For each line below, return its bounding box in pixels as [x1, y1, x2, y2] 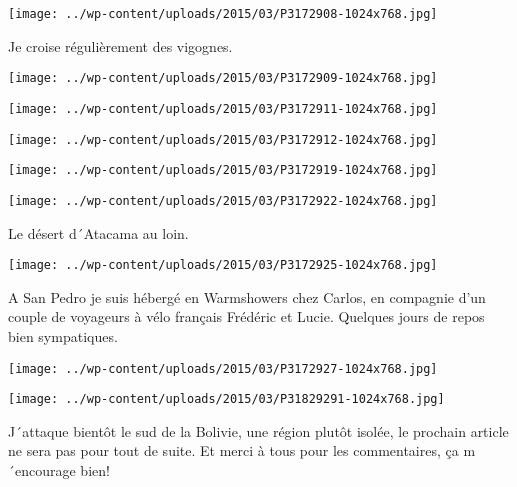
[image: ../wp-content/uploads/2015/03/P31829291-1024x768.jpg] [8, 392, 445, 407]
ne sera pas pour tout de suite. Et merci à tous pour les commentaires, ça [8, 440, 459, 461]
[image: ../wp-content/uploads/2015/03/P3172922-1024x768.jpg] [8, 193, 438, 208]
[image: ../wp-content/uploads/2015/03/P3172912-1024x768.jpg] [8, 132, 438, 147]
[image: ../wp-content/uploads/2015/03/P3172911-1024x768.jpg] [8, 101, 438, 116]
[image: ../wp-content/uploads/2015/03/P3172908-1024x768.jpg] [8, 7, 438, 21]
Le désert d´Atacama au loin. [8, 222, 189, 243]
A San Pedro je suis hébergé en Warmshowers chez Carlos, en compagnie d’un [8, 286, 486, 307]
